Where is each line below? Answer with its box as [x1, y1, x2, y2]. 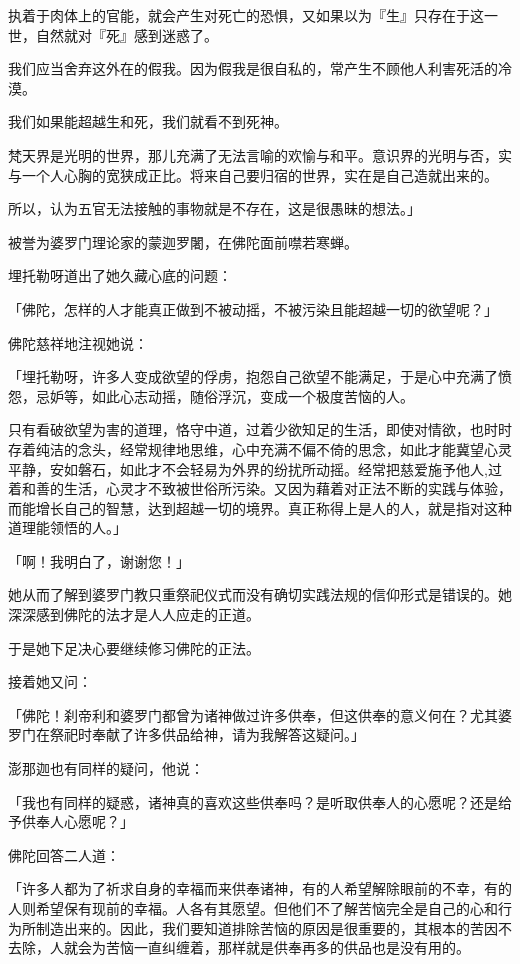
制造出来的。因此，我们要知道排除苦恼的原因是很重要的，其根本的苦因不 [35, 917, 512, 938]
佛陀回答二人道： [8, 844, 120, 865]
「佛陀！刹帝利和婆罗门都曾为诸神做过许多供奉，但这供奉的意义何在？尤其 [8, 704, 498, 725]
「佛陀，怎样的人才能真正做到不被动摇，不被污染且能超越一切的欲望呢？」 [8, 298, 498, 319]
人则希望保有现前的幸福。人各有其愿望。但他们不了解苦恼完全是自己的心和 [8, 898, 498, 918]
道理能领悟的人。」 [8, 517, 127, 538]
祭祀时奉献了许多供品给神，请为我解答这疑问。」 [49, 724, 365, 745]
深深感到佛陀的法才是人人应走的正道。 [8, 604, 260, 625]
